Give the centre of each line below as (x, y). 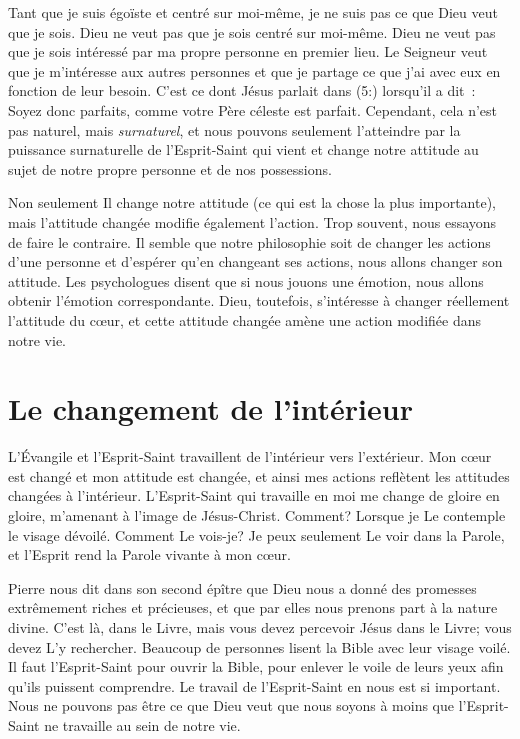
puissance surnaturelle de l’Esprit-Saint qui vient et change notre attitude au (243, 149)
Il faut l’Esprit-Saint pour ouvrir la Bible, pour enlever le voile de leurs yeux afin (256, 666)
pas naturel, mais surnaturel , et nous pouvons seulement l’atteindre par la (234, 129)
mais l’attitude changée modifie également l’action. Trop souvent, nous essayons (252, 221)
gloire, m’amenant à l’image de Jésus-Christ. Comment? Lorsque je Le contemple (257, 515)
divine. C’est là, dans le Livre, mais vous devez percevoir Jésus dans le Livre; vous (260, 626)
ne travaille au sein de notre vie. (142, 724)
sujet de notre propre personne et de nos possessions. (170, 168)
